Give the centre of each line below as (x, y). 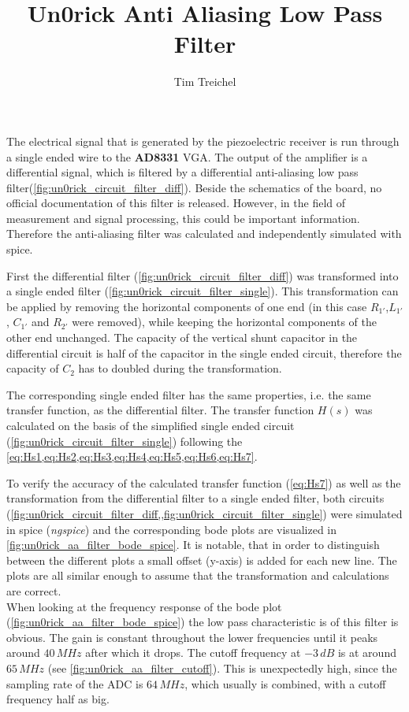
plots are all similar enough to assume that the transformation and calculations (198, 575)
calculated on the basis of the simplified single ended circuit (151, 425)
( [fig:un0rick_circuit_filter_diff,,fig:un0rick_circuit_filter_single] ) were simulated (204, 513)
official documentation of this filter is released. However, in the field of (176, 203)
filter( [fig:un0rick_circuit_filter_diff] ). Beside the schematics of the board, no (194, 187)
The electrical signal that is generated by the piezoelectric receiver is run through (203, 141)
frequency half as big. (58, 699)
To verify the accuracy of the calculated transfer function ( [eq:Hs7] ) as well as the (204, 482)
